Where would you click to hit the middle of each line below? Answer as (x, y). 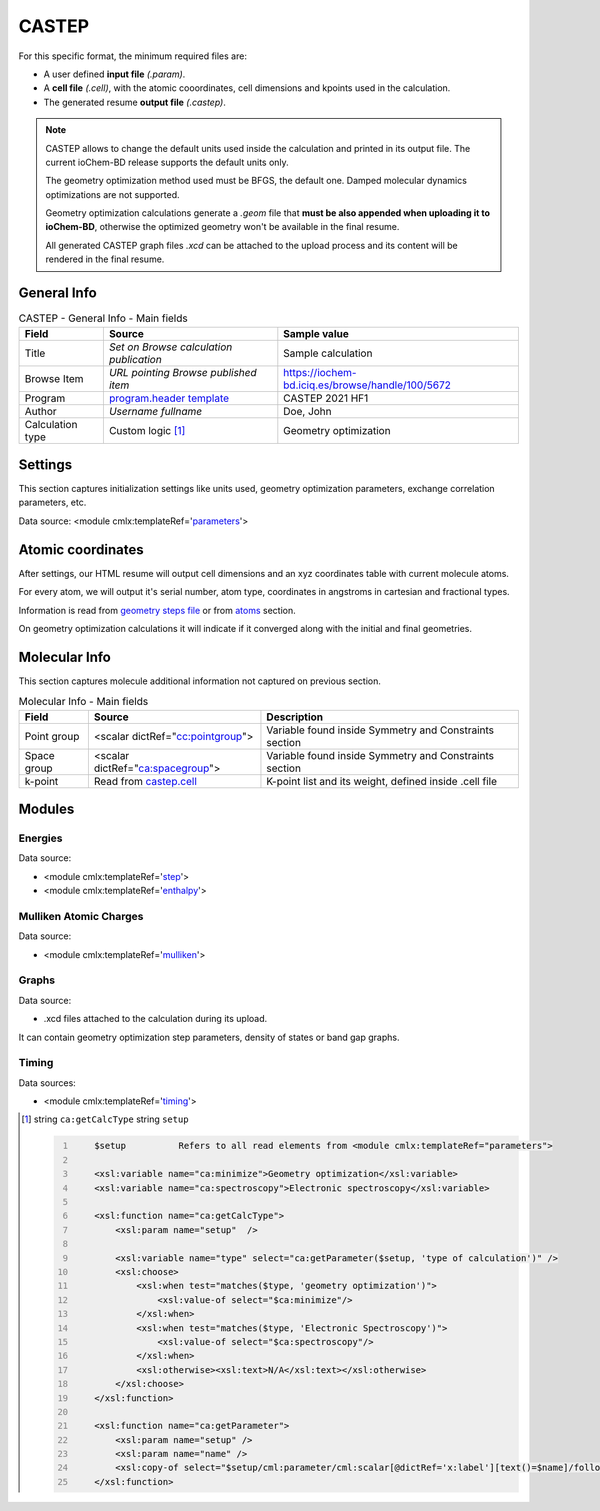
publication (135, 359)
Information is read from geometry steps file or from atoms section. (157, 610)
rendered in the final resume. (105, 259)
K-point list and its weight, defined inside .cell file (381, 781)
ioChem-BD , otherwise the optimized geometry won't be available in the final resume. (222, 227)
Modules (46, 808)
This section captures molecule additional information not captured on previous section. (200, 681)
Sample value (316, 333)
